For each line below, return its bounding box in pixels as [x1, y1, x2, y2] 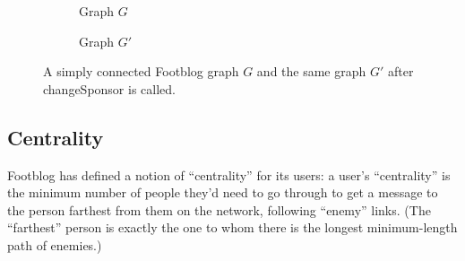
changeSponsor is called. [43, 79, 176, 98]
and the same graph [256, 62, 366, 81]
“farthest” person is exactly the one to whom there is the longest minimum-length [7, 218, 458, 237]
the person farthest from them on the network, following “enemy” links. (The [7, 200, 431, 219]
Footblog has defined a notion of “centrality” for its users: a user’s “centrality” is [7, 165, 451, 184]
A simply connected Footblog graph [43, 62, 239, 81]
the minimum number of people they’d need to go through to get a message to [7, 183, 438, 202]
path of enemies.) [7, 235, 102, 254]
